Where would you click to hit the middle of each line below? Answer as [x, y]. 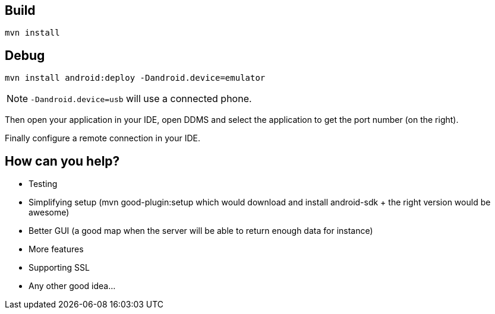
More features [56, 249]
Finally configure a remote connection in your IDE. [103, 138]
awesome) [49, 212]
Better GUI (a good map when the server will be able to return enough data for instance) [201, 231]
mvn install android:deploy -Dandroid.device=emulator [135, 78]
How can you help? [62, 161]
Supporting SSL [59, 268]
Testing [43, 184]
